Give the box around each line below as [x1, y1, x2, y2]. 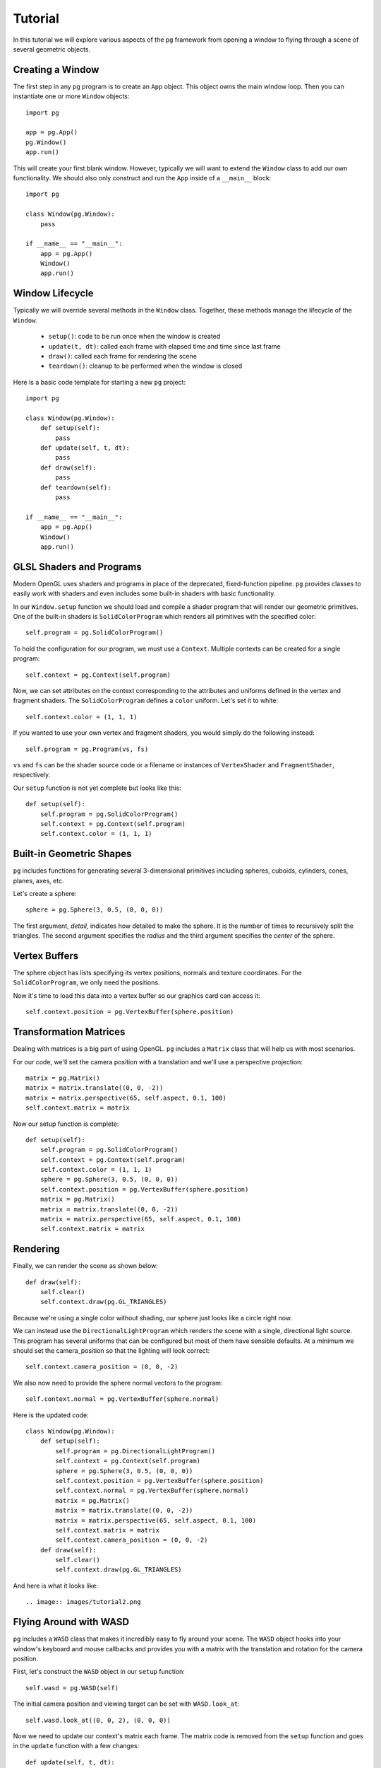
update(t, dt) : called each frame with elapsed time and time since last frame [48, 342, 282, 350]
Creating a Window [13, 64, 99, 76]
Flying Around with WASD [13, 1616, 130, 1628]
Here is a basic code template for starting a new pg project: [13, 378, 186, 386]
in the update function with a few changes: [13, 1742, 140, 1750]
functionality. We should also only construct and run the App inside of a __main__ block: [13, 173, 272, 182]
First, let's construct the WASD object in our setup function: [13, 1668, 185, 1676]
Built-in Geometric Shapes [13, 848, 132, 860]
